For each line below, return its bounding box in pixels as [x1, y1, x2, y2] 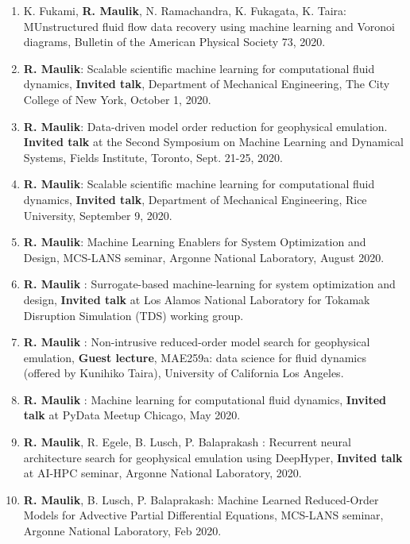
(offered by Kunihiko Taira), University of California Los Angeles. [23, 365, 344, 381]
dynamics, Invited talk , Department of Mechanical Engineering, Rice [23, 191, 367, 207]
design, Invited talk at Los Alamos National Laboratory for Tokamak [23, 291, 370, 307]
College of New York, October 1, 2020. [23, 91, 211, 107]
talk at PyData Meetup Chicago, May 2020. [23, 407, 241, 423]
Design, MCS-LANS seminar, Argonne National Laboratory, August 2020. [23, 249, 385, 265]
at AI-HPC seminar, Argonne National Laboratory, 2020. [23, 465, 302, 481]
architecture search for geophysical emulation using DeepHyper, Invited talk [23, 449, 403, 465]
